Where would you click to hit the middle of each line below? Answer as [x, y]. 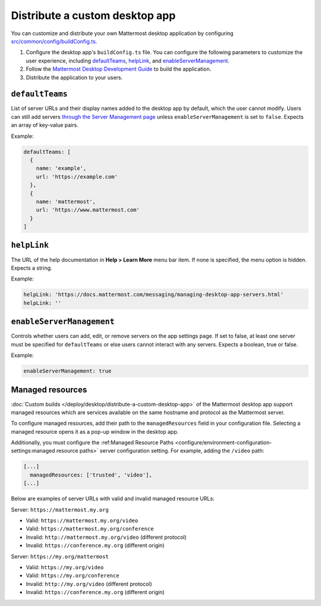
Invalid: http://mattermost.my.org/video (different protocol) [106, 537]
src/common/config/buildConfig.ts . [54, 41]
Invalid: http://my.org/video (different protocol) [89, 584]
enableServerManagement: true [67, 371]
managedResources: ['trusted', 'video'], [91, 475]
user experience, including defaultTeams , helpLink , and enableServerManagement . [128, 61]
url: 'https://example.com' [77, 176]
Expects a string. [32, 268]
